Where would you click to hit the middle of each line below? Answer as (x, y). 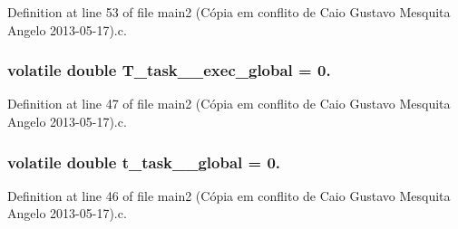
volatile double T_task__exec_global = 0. (169, 70)
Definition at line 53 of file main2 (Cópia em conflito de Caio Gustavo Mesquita (229, 12)
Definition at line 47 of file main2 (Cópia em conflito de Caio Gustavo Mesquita (229, 104)
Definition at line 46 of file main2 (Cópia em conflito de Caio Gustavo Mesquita (229, 195)
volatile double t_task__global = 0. (144, 162)
